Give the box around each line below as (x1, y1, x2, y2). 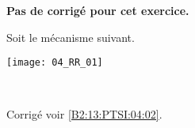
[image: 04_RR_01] (6, 57, 103, 69)
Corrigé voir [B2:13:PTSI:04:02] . (6, 106, 162, 122)
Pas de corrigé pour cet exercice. (6, 2, 189, 18)
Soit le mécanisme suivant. (6, 28, 135, 45)
